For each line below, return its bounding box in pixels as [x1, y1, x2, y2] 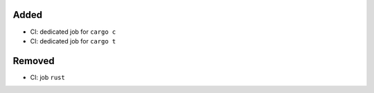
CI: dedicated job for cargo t [30, 37, 116, 45]
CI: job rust [30, 73, 65, 81]
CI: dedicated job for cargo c [30, 28, 116, 36]
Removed [12, 55, 55, 67]
